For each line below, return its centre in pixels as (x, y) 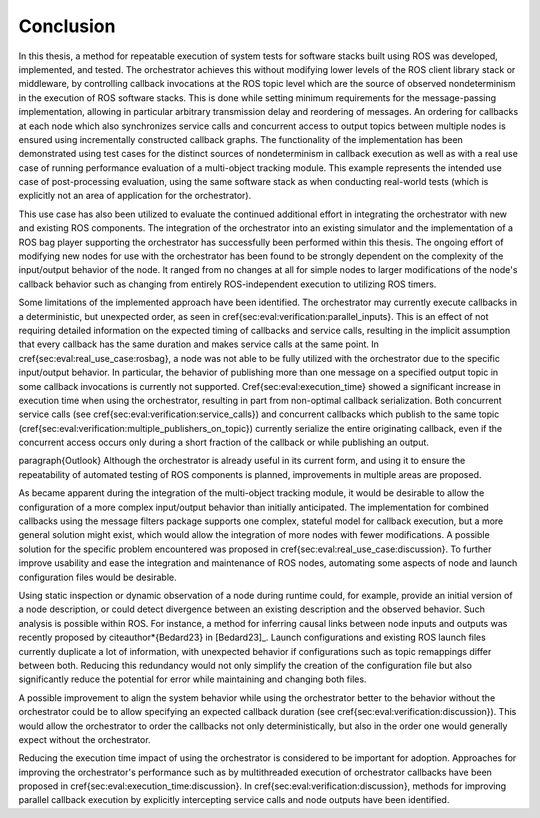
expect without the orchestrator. (84, 739)
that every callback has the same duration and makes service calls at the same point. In (199, 344)
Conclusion (67, 26)
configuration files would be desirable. (97, 577)
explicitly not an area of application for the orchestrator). (135, 196)
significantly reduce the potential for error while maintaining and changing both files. (192, 679)
